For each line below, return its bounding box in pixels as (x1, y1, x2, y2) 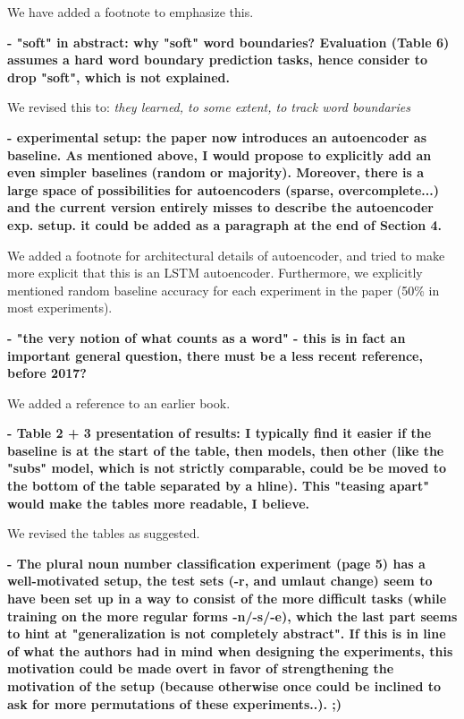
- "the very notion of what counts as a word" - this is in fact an (7, 328, 406, 347)
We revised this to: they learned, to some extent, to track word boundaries (7, 98, 410, 116)
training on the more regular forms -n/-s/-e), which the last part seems (7, 606, 458, 625)
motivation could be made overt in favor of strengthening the (7, 659, 394, 678)
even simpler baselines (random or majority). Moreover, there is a (7, 163, 425, 182)
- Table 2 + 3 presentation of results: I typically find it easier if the (7, 424, 432, 442)
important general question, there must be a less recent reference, (7, 346, 423, 364)
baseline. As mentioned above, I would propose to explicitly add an (7, 145, 432, 164)
